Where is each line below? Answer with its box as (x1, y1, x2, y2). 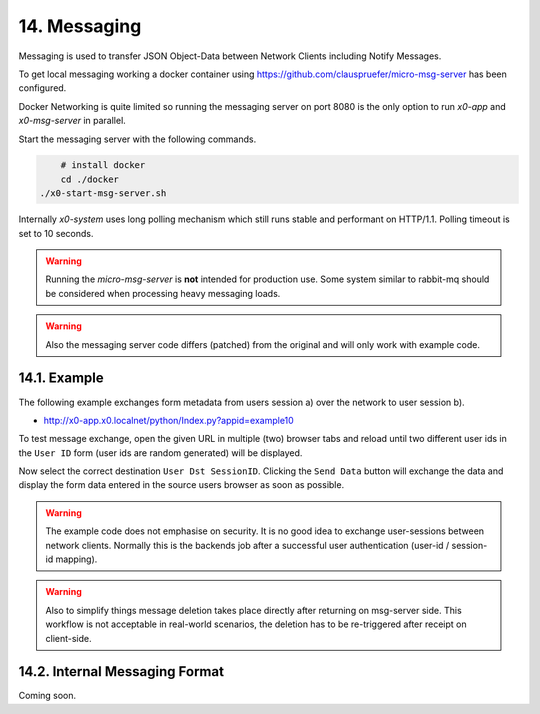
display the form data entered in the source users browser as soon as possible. (18, 479, 345, 491)
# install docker (60, 160, 146, 171)
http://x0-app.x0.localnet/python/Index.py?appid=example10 (43, 414, 294, 426)
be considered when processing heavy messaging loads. (45, 287, 281, 299)
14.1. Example (18, 370, 104, 387)
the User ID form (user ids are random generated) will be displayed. (18, 446, 303, 459)
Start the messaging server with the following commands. (18, 133, 257, 145)
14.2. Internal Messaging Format (18, 663, 225, 680)
